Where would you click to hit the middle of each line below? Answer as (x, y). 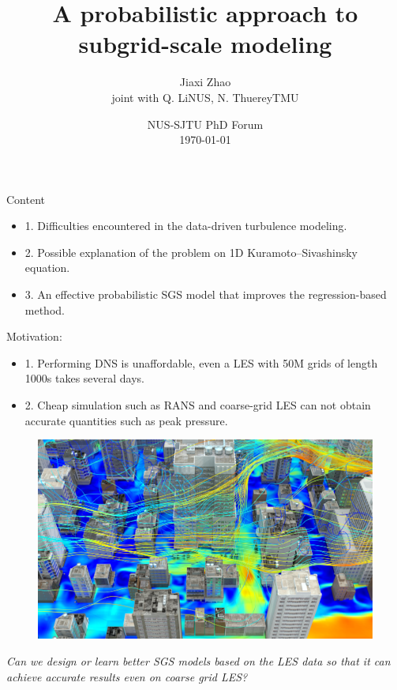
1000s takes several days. (84, 378)
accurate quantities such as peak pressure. (126, 420)
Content (26, 199)
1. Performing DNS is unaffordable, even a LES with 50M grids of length (201, 362)
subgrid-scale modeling (205, 44)
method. (45, 309)
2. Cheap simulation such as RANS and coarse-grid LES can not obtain (198, 405)
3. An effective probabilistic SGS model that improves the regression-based (206, 294)
